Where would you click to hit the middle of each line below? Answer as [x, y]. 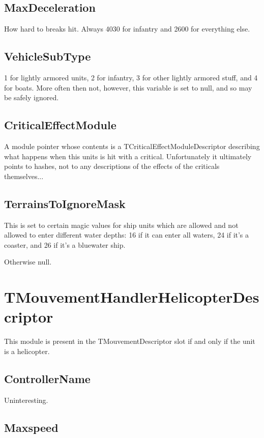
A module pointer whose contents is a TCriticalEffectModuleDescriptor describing [132, 146]
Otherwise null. [28, 262]
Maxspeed [31, 427]
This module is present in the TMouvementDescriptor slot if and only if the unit [130, 341]
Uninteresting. [26, 400]
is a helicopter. [27, 351]
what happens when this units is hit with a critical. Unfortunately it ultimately [128, 156]
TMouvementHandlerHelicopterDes [132, 297]
